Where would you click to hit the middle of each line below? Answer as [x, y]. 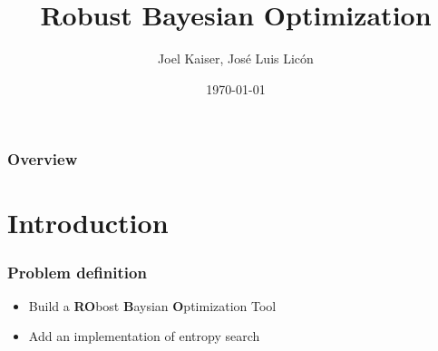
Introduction [88, 223]
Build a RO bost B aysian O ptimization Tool [152, 305]
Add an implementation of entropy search [144, 336]
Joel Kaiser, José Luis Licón [236, 58]
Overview [43, 159]
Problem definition [77, 272]
